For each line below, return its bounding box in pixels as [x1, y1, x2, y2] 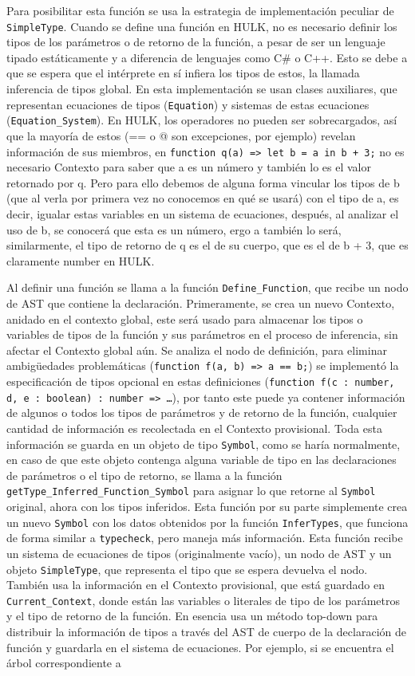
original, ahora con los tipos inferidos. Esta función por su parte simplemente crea [6, 498, 408, 515]
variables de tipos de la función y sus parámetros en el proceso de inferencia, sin [6, 326, 398, 343]
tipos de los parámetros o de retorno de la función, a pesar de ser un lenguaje [6, 33, 385, 50]
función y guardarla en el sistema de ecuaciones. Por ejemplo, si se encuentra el [6, 639, 394, 655]
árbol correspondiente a [6, 654, 121, 671]
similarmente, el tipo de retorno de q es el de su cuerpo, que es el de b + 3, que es [6, 237, 409, 253]
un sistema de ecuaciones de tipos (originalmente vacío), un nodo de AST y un [6, 544, 392, 561]
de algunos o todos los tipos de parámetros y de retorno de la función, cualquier [6, 404, 397, 421]
